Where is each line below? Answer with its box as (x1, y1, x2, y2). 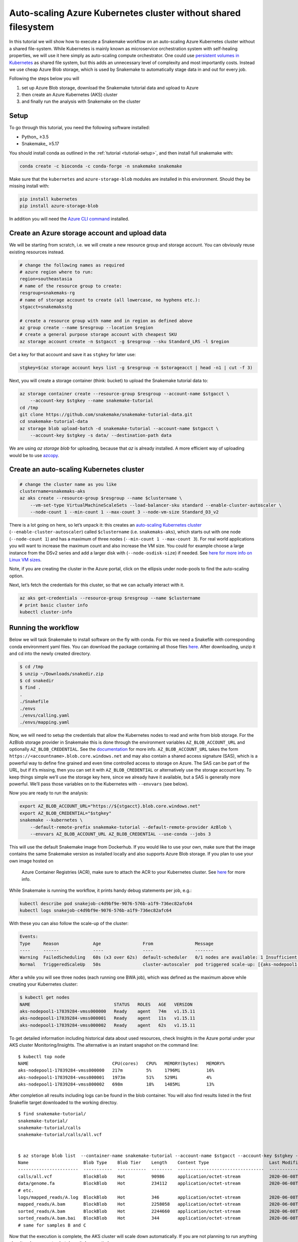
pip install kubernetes (19, 196, 78, 202)
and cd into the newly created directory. (9, 651, 91, 657)
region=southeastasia (19, 276, 73, 282)
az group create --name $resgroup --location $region (19, 325, 153, 330)
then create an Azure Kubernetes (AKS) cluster (21, 92, 118, 98)
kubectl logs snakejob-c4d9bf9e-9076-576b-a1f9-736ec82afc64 (19, 908, 172, 914)
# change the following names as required (19, 262, 125, 268)
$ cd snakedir (19, 678, 54, 683)
